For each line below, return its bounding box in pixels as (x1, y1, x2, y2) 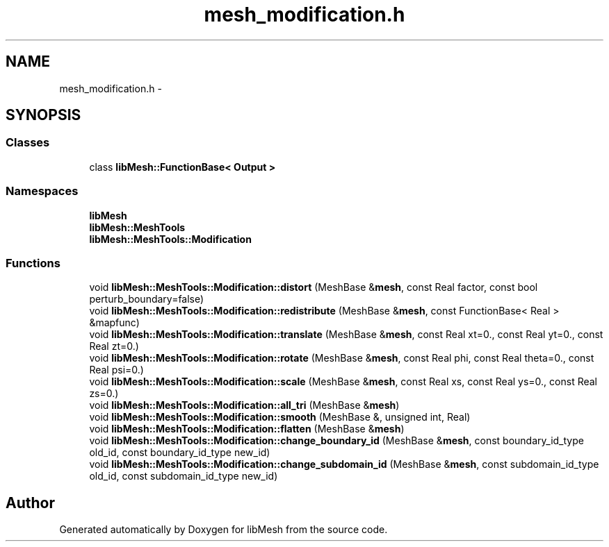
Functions (6, 255, 60, 270)
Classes (6, 135, 50, 150)
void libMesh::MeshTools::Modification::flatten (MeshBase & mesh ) (89, 423, 405, 435)
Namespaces (6, 184, 79, 199)
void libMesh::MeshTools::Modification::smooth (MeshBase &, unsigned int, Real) (89, 411, 471, 423)
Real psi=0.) (89, 364, 144, 376)
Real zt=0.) (89, 340, 139, 353)
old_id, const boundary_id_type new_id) (89, 446, 270, 459)
